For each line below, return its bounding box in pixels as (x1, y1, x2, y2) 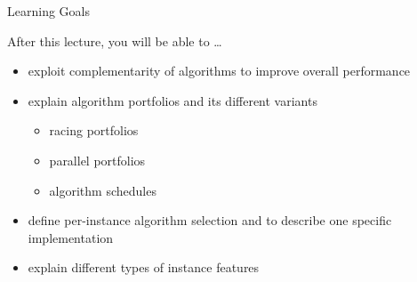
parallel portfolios (49, 150, 146, 169)
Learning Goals (7, 2, 90, 20)
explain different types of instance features (28, 258, 260, 277)
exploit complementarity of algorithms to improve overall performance (28, 61, 411, 80)
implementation (28, 228, 114, 246)
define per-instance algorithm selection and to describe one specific (28, 211, 392, 230)
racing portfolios (49, 121, 139, 140)
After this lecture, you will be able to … (7, 31, 222, 50)
